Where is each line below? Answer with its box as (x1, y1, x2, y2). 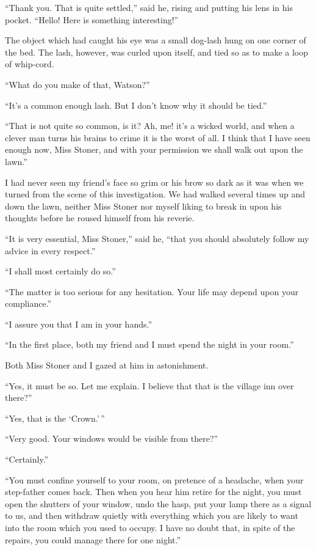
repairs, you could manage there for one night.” (5, 533, 181, 546)
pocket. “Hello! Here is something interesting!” (5, 13, 179, 26)
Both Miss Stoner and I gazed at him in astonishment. (5, 359, 209, 372)
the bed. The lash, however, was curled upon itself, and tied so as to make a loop (5, 45, 309, 58)
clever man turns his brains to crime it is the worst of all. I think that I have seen (5, 131, 311, 144)
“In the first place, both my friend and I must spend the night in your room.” (5, 338, 294, 351)
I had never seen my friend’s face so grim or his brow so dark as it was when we (5, 175, 304, 188)
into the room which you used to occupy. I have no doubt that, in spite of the (5, 521, 295, 533)
